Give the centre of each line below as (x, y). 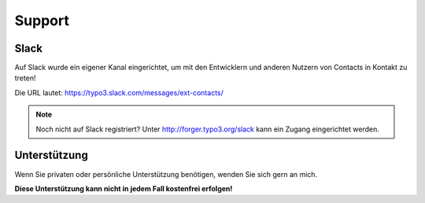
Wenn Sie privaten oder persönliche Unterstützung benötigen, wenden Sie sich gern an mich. (166, 174)
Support (42, 20)
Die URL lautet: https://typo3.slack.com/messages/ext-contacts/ (119, 92)
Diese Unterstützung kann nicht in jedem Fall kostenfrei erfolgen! (124, 188)
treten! (25, 78)
